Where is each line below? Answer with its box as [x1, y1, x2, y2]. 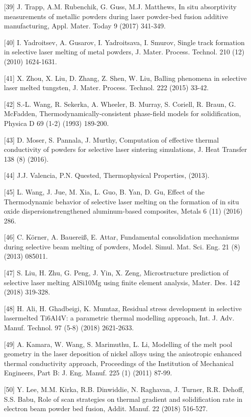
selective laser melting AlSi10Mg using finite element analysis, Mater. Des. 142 [4, 277, 240, 287]
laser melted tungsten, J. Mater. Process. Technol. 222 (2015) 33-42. [4, 82, 209, 93]
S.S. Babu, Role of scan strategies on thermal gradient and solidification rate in [4, 393, 243, 404]
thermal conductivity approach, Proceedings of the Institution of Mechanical [4, 358, 234, 368]
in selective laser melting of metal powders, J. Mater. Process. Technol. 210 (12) [4, 47, 245, 57]
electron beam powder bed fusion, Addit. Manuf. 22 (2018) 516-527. [4, 403, 208, 414]
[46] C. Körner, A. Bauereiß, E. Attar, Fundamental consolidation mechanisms [4, 232, 239, 242]
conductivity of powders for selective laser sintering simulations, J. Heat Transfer [4, 144, 247, 154]
